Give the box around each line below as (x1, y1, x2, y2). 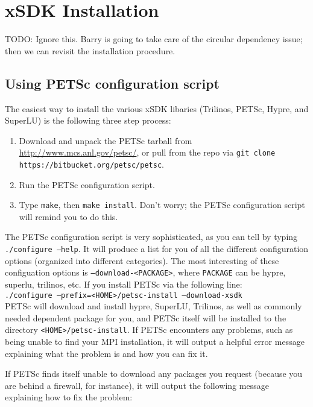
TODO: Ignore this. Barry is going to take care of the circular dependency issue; (5, 33, 303, 45)
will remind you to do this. (19, 210, 118, 222)
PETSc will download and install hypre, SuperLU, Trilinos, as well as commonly (5, 300, 302, 312)
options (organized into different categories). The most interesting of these (5, 254, 279, 267)
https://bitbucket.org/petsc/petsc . (19, 157, 164, 170)
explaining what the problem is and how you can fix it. (5, 347, 208, 359)
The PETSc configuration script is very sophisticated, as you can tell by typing (5, 230, 298, 243)
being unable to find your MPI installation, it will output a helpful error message (5, 335, 305, 348)
